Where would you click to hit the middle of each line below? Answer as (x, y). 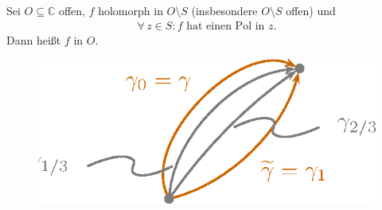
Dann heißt (34, 39)
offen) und (311, 10)
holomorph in (131, 10)
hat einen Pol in (226, 26)
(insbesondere (224, 10)
